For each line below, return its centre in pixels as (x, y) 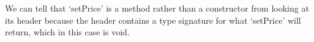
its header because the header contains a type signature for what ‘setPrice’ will (153, 20)
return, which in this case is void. (67, 32)
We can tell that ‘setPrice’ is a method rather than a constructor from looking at (157, 8)
